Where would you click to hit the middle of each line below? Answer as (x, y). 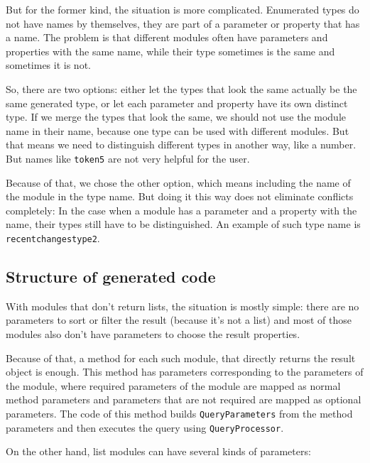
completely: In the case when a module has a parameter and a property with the (181, 210)
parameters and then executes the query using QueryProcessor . (145, 427)
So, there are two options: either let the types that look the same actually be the (181, 88)
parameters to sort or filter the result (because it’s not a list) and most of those (179, 320)
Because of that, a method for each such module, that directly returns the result (181, 358)
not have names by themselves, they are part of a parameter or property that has (183, 23)
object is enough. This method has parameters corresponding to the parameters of (185, 372)
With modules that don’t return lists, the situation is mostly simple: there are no (183, 306)
